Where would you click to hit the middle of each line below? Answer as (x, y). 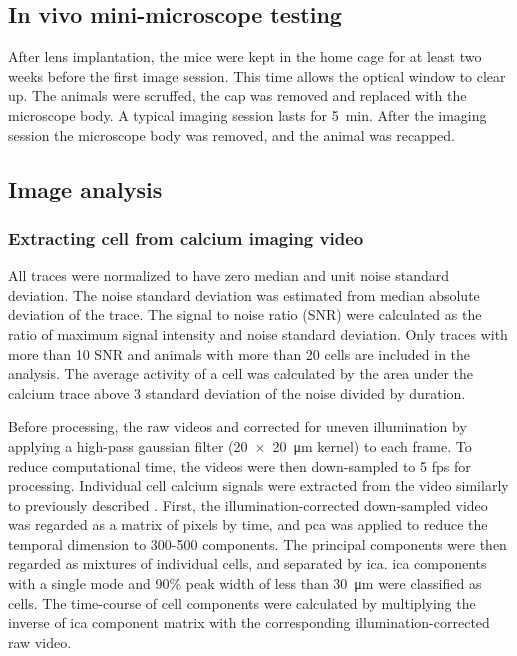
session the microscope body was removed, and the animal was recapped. (231, 134)
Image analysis (85, 188)
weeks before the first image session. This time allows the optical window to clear (257, 75)
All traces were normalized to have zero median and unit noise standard (229, 275)
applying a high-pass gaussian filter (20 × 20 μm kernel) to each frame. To (240, 445)
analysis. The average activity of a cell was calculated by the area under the (241, 373)
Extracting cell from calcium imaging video (186, 237)
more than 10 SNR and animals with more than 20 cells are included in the (239, 353)
